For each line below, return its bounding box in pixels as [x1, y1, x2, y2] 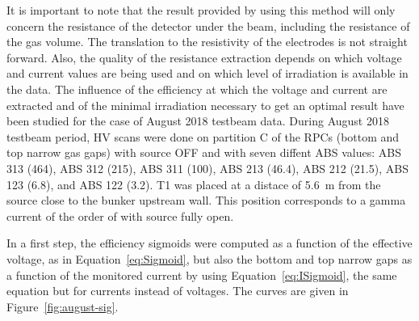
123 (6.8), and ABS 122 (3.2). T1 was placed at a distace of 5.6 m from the [6, 175, 381, 192]
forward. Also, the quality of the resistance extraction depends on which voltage [6, 49, 402, 65]
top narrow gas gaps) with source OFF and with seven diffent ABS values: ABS [6, 144, 401, 161]
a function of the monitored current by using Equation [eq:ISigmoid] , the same [6, 266, 397, 283]
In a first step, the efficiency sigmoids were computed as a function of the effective [6, 234, 413, 251]
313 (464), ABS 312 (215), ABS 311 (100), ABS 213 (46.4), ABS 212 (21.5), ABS [6, 159, 409, 176]
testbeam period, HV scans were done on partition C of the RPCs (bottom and [6, 128, 400, 145]
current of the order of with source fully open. [6, 207, 234, 224]
